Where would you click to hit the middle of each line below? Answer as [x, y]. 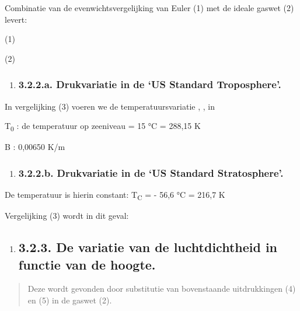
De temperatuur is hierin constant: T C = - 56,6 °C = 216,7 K [115, 195]
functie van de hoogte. [87, 264]
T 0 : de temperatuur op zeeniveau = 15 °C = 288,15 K [103, 126]
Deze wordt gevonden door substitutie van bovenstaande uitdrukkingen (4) [162, 289]
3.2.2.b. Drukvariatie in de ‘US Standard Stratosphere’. [151, 172]
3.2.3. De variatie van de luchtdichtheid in [148, 247]
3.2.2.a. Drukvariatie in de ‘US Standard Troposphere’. [150, 84]
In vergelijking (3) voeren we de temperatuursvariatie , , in [110, 106]
